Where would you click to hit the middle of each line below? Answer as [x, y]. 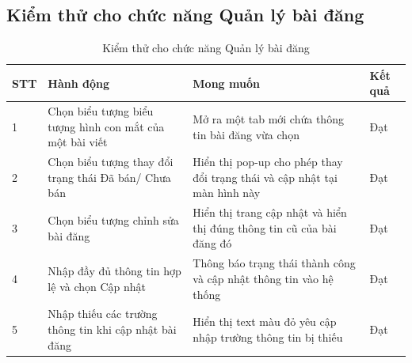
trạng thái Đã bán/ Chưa [109, 177]
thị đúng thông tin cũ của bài [265, 227]
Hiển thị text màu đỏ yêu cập [265, 321]
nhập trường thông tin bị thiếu [268, 337]
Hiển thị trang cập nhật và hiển [270, 212]
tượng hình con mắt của [106, 126]
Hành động [79, 83]
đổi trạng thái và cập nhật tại [265, 177]
